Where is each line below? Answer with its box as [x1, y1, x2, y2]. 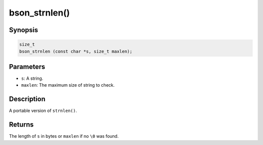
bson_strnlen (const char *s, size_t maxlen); [19, 49, 132, 54]
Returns [9, 121, 34, 129]
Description [9, 95, 46, 103]
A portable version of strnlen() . [9, 108, 77, 114]
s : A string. [21, 75, 43, 81]
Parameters [9, 62, 45, 71]
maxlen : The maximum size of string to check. [21, 82, 115, 88]
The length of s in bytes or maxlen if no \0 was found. [9, 133, 119, 139]
